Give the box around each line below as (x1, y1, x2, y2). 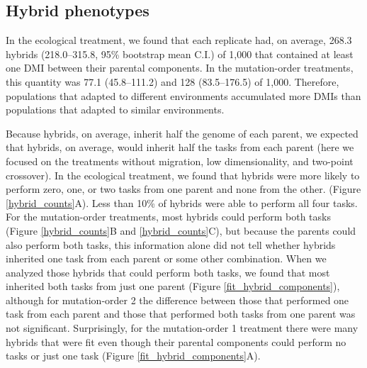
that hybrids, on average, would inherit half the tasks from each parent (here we (6, 140, 354, 155)
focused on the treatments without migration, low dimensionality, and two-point (6, 153, 354, 168)
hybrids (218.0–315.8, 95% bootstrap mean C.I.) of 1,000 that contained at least (6, 46, 354, 61)
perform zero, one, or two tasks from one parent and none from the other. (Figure (6, 182, 361, 196)
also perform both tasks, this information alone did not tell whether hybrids (6, 237, 336, 252)
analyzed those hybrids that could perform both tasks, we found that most (6, 264, 330, 279)
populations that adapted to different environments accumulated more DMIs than (6, 88, 361, 103)
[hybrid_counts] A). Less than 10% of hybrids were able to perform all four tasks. (6, 195, 358, 210)
